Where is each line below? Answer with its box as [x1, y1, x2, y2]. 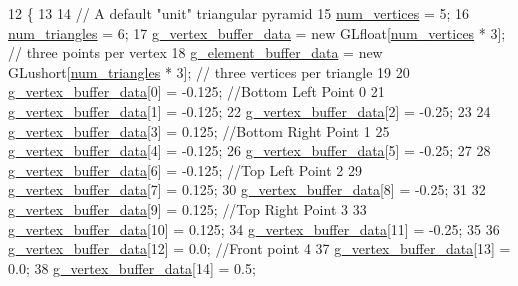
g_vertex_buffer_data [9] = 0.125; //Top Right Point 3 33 [8, 198, 367, 219]
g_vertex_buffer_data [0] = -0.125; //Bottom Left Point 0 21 [8, 81, 385, 102]
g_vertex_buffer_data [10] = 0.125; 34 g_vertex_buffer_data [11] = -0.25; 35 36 [8, 218, 500, 239]
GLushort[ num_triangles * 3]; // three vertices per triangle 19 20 [8, 61, 410, 82]
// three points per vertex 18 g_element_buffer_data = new [8, 42, 383, 63]
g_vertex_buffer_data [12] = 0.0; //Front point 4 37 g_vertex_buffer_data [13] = [8, 238, 511, 259]
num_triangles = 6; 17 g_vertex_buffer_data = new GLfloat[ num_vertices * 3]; [8, 22, 506, 43]
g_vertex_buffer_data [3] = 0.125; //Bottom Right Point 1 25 [8, 120, 390, 141]
